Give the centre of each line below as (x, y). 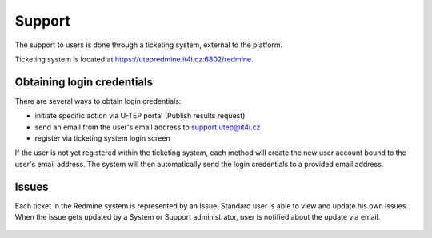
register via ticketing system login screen (103, 138)
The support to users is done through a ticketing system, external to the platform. (149, 45)
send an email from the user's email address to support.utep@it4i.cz (148, 127)
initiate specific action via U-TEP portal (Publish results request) (140, 116)
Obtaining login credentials (84, 82)
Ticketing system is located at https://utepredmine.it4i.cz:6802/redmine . (134, 59)
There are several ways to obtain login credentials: (98, 101)
